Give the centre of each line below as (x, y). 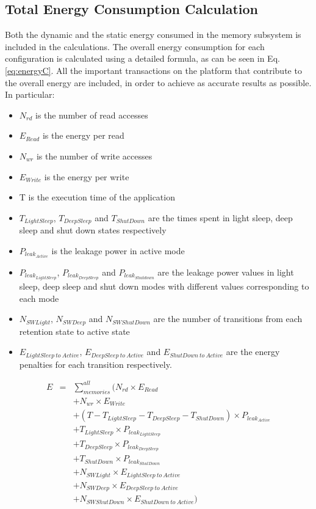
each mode (39, 298)
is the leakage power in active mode (118, 250)
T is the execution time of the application (97, 197)
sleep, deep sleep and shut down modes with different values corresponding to (164, 286)
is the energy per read (83, 135)
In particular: (30, 94)
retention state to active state (74, 331)
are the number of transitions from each (228, 319)
